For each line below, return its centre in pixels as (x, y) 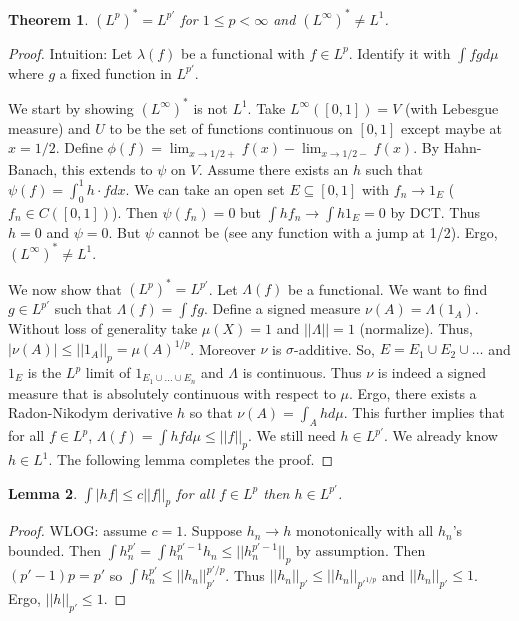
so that (211, 412)
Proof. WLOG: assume (77, 530)
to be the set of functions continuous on (231, 127)
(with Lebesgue (451, 107)
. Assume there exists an (273, 168)
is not (210, 107)
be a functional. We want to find (388, 288)
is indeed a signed (432, 372)
